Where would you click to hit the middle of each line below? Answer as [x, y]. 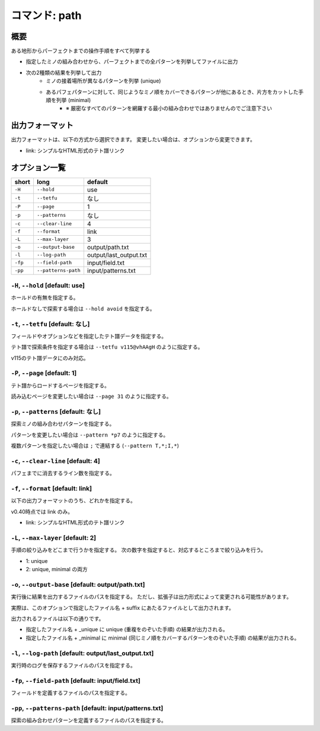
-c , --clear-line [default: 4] [55, 461]
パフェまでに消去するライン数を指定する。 [63, 473]
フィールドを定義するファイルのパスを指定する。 [71, 693]
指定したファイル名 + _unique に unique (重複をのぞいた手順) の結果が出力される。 [127, 629]
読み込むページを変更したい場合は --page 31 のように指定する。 [91, 396]
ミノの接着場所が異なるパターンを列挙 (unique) [103, 81]
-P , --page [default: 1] [44, 373]
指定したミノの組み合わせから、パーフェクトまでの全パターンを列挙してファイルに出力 [132, 62]
